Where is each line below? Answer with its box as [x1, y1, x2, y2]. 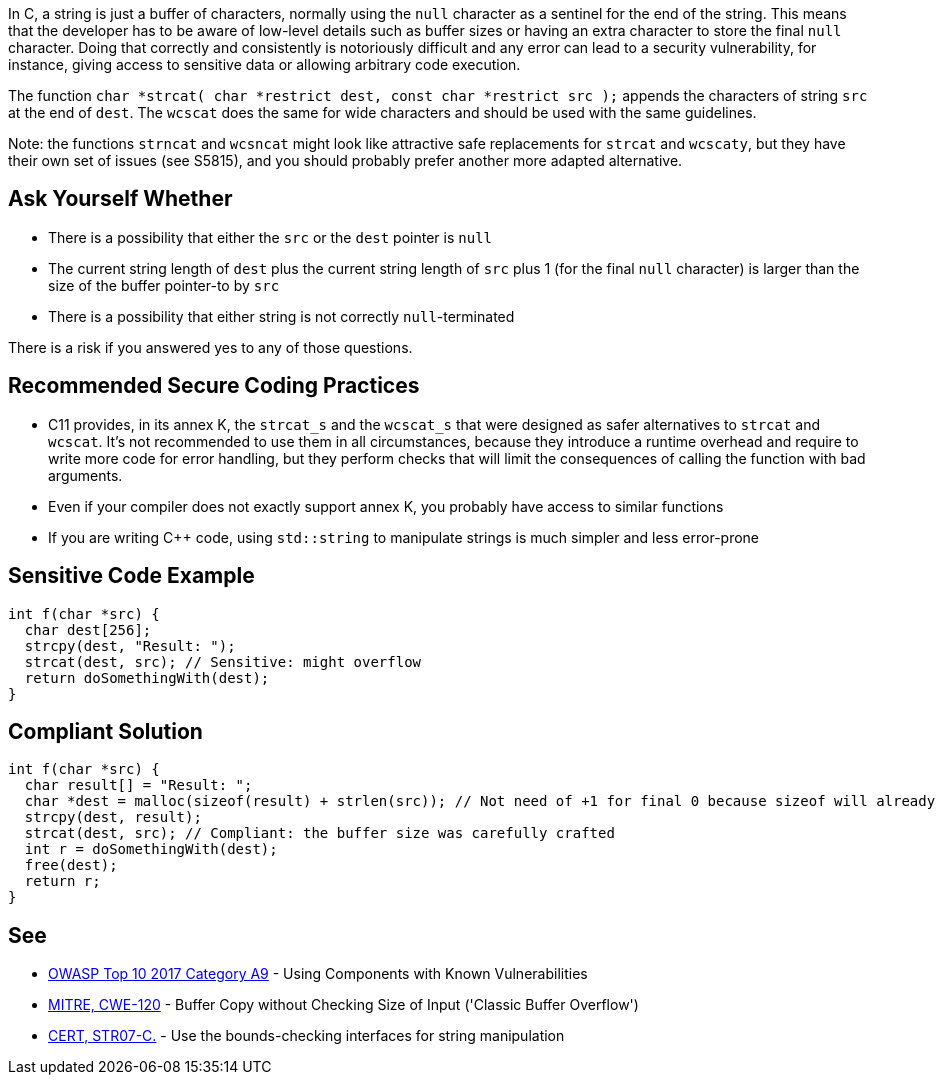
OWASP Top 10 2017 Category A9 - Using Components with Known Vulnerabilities [48, 965, 588, 983]
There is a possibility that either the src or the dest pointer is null [48, 228, 492, 246]
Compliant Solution [8, 718, 203, 744]
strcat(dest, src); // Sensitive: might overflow [24, 653, 422, 670]
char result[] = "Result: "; [24, 777, 253, 794]
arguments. [48, 466, 123, 484]
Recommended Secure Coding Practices [8, 373, 420, 399]
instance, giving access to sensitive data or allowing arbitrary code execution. [8, 56, 521, 73]
